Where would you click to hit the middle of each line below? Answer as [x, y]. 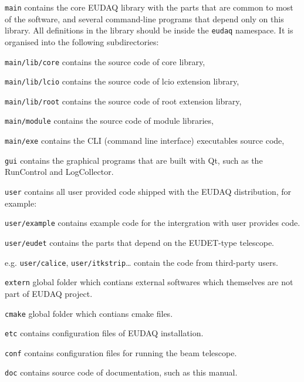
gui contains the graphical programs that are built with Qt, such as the [134, 160]
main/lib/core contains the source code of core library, [105, 61]
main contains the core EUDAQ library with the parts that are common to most [149, 7]
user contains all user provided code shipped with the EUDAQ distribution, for [148, 192]
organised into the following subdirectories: [82, 41]
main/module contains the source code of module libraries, [109, 121]
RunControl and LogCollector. [59, 172]
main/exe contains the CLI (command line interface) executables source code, [145, 141]
